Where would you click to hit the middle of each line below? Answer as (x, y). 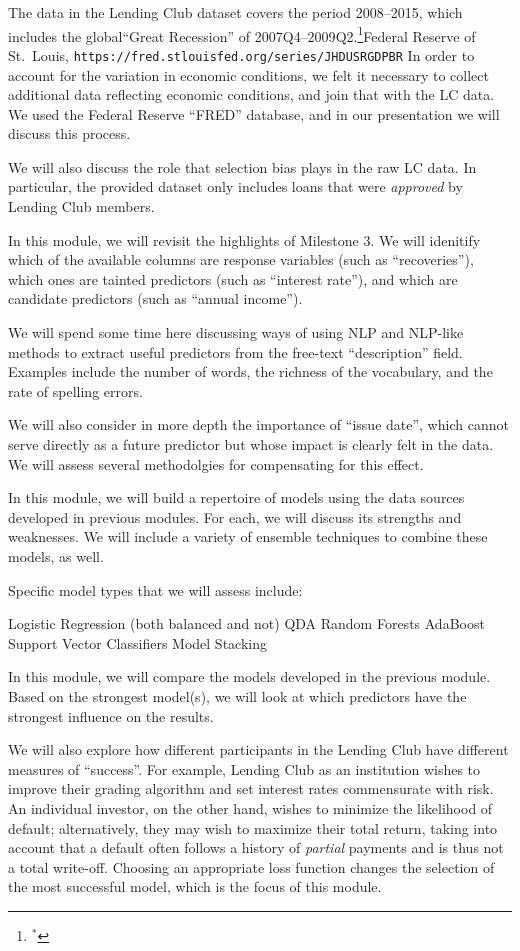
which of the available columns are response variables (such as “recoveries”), (241, 259)
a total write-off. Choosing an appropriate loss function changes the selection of (251, 866)
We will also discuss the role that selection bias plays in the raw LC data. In (242, 166)
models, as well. (56, 555)
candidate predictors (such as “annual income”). (155, 298)
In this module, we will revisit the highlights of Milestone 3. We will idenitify (244, 239)
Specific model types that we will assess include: (155, 589)
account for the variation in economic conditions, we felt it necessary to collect (248, 74)
